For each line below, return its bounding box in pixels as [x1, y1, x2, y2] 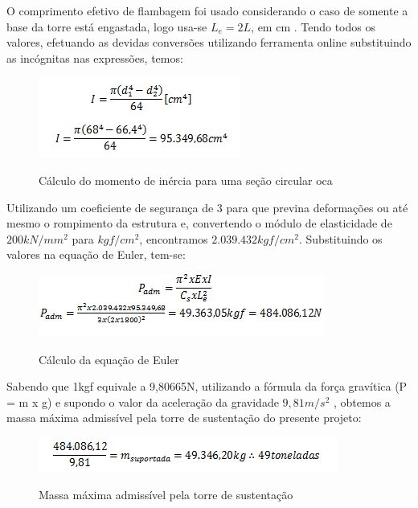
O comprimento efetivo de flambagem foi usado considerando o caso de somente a [6, 2, 408, 18]
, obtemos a [334, 393, 391, 410]
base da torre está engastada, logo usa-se [6, 18, 207, 35]
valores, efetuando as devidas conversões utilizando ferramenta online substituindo [6, 34, 412, 51]
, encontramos [139, 230, 208, 247]
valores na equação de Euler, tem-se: [6, 246, 186, 263]
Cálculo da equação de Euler [39, 350, 179, 367]
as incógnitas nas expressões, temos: [6, 49, 183, 66]
